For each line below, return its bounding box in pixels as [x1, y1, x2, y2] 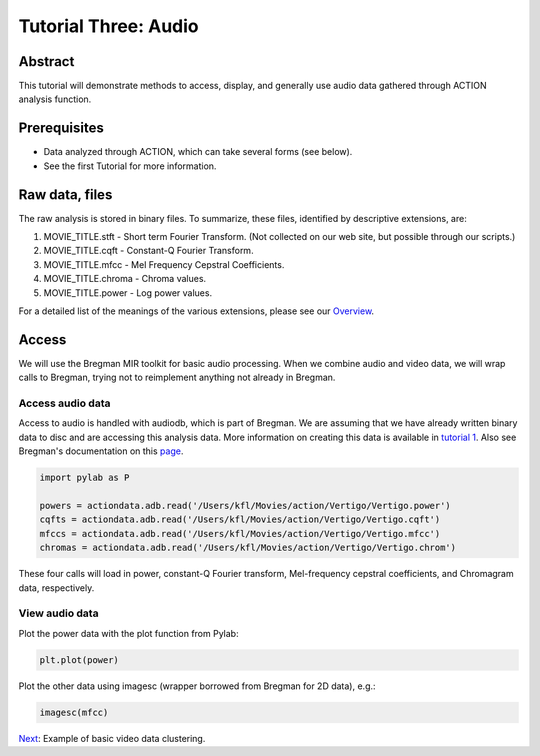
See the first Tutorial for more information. [43, 160, 217, 172]
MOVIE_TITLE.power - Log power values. [43, 286, 213, 299]
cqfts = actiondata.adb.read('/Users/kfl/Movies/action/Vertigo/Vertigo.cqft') [39, 514, 441, 525]
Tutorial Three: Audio [18, 15, 199, 37]
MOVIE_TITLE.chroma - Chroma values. [43, 273, 207, 285]
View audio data [18, 606, 99, 620]
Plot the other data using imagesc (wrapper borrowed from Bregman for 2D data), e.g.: [18, 680, 376, 692]
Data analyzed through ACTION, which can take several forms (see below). [43, 146, 353, 158]
